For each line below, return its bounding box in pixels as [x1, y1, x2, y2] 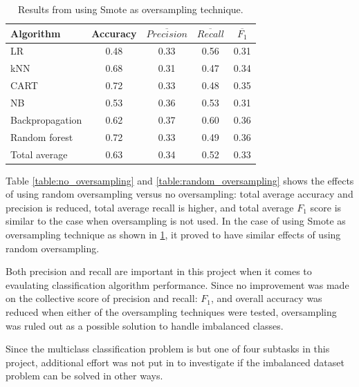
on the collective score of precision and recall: [6, 291, 198, 305]
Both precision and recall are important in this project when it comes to [6, 264, 312, 279]
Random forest [10, 129, 73, 144]
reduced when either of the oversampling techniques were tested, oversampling [6, 304, 337, 319]
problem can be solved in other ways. [6, 368, 163, 383]
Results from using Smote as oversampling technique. [17, 2, 243, 16]
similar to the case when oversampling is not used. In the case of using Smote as [6, 214, 346, 228]
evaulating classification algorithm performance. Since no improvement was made [6, 277, 349, 292]
